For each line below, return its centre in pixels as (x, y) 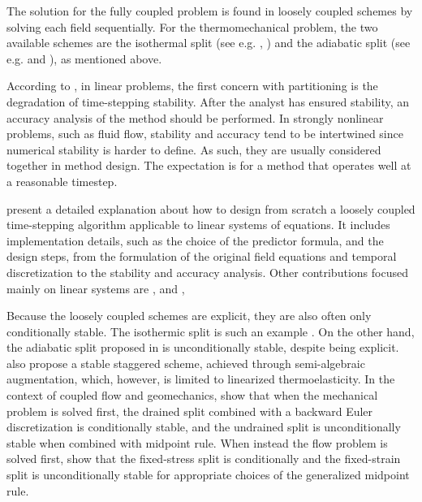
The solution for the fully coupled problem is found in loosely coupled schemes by (210, 11)
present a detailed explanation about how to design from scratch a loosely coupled (211, 208)
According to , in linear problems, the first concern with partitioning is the (192, 86)
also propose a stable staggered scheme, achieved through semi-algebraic (186, 363)
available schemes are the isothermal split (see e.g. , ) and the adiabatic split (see (209, 43)
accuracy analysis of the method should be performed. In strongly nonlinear (195, 117)
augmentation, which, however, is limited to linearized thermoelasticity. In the (201, 379)
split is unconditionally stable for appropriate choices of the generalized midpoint (208, 475)
